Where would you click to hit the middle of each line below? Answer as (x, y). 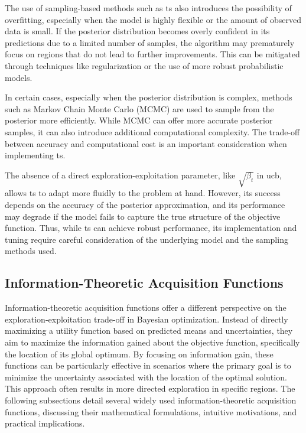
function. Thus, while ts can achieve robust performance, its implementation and (151, 228)
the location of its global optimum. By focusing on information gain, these (139, 354)
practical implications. (45, 423)
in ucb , (269, 175)
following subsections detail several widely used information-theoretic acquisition (151, 400)
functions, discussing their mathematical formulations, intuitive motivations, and (151, 411)
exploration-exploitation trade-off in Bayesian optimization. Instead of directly (147, 319)
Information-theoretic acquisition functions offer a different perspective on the (146, 307)
